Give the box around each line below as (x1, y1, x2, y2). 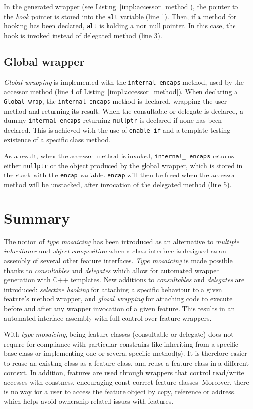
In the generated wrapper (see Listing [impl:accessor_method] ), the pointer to (4, 1, 238, 11)
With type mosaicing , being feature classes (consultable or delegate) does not (4, 329, 234, 339)
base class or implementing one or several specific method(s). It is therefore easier (4, 348, 247, 358)
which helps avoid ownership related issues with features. (4, 396, 174, 406)
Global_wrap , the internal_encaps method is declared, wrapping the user (4, 96, 227, 106)
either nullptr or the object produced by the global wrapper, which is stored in (4, 160, 243, 170)
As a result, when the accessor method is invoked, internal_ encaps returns (4, 151, 234, 161)
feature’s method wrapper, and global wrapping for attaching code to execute (4, 293, 233, 304)
